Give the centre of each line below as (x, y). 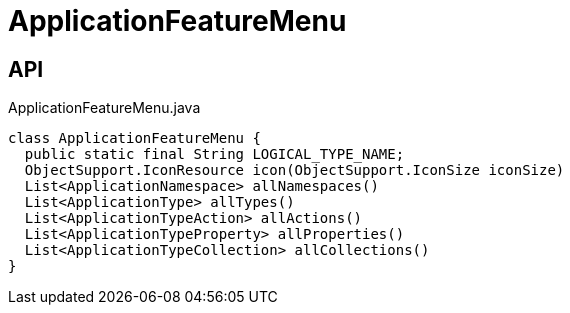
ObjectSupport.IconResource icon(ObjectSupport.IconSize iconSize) (294, 170)
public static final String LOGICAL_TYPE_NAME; (214, 154)
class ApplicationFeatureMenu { (134, 138)
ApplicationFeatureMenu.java (104, 108)
